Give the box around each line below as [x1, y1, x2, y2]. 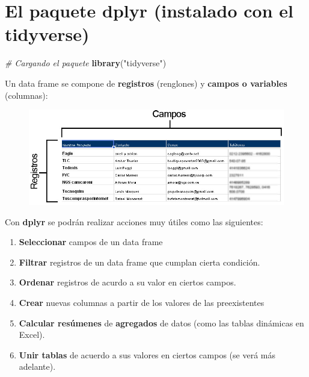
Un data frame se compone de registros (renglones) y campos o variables [5, 76, 287, 89]
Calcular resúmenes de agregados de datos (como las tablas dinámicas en [19, 316, 304, 329]
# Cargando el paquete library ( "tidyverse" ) [5, 57, 167, 69]
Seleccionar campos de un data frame [19, 235, 163, 248]
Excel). [19, 328, 45, 341]
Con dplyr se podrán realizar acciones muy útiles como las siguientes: [5, 215, 263, 228]
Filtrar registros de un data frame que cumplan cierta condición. [19, 255, 260, 268]
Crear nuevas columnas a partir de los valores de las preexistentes [19, 296, 265, 308]
